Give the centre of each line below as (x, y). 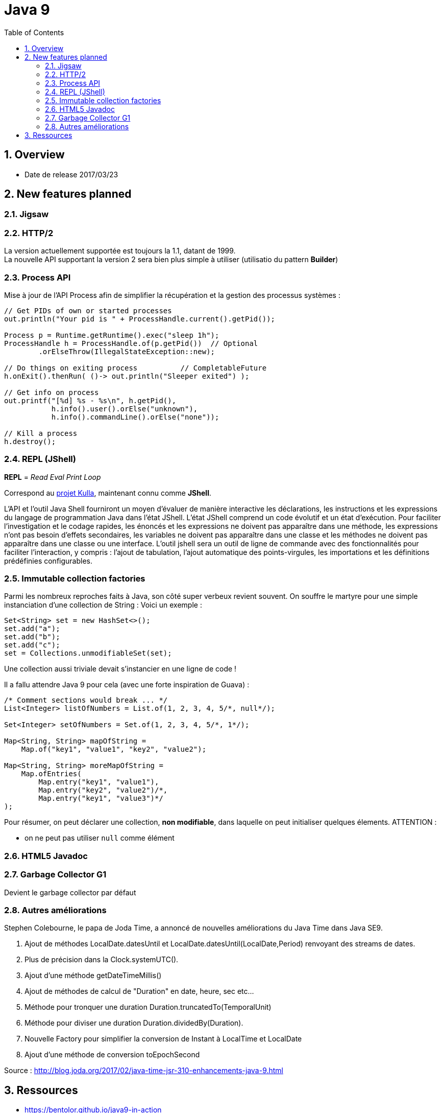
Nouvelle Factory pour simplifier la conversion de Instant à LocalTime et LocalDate (163, 1039)
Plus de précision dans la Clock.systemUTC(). (102, 960)
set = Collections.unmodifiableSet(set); (88, 653)
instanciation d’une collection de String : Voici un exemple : (103, 605)
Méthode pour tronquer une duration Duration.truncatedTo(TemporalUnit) (148, 1007)
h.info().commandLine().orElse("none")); (135, 417)
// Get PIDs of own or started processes (88, 310)
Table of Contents (34, 32)
